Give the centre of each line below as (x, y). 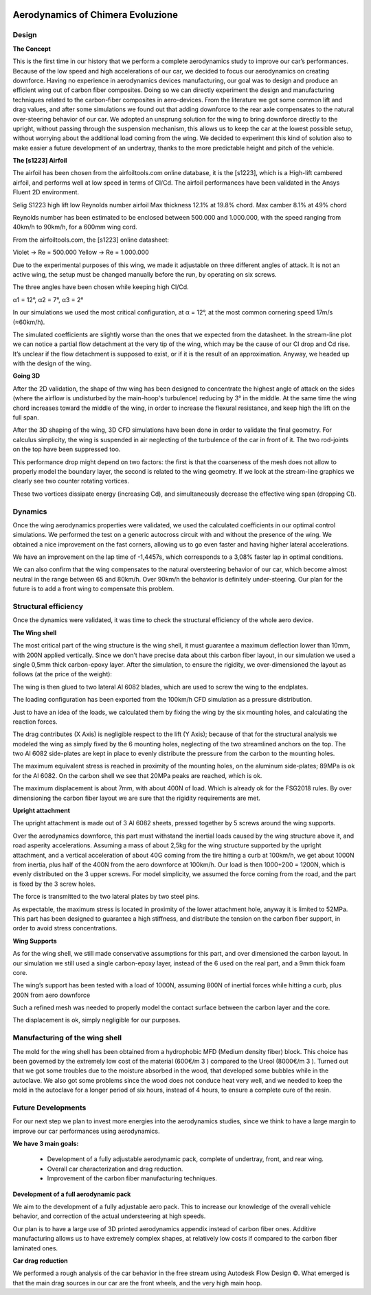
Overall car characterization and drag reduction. (115, 1169)
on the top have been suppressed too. (67, 449)
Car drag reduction (40, 1261)
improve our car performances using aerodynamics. (86, 1131)
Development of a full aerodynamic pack (72, 1194)
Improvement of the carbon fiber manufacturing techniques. (132, 1178)
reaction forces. (35, 722)
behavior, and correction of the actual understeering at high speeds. (109, 1216)
